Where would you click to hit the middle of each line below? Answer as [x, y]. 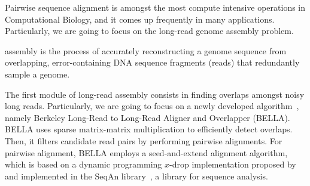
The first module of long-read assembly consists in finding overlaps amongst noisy [155, 94]
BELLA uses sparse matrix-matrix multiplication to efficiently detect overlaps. [149, 129]
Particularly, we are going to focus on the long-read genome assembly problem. [149, 31]
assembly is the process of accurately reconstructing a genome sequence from [146, 50]
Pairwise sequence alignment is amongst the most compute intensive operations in [155, 7]
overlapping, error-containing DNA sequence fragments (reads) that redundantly [152, 62]
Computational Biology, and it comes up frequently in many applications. [140, 19]
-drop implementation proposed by [233, 164]
